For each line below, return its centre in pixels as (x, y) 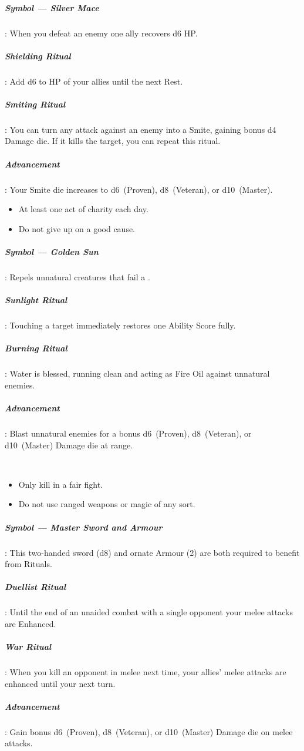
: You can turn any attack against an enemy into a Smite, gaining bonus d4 (141, 129)
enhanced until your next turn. (60, 683)
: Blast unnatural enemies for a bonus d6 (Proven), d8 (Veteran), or (128, 433)
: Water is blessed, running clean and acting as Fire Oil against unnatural (137, 373)
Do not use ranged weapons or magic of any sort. (107, 504)
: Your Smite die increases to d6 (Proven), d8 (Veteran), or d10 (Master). (139, 189)
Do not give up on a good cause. (77, 228)
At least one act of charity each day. (83, 209)
